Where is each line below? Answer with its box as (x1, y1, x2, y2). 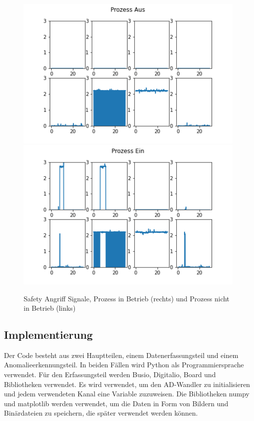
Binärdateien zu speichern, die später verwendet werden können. (4, 408, 198, 418)
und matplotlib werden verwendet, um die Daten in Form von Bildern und (4, 398, 228, 408)
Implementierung (4, 327, 93, 342)
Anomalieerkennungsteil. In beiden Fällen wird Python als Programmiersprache (4, 359, 244, 370)
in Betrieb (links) (24, 303, 76, 313)
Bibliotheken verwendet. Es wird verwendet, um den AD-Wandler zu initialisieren (4, 379, 250, 389)
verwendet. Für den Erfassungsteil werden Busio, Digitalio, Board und (4, 369, 216, 380)
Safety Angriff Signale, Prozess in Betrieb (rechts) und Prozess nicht (24, 293, 230, 303)
